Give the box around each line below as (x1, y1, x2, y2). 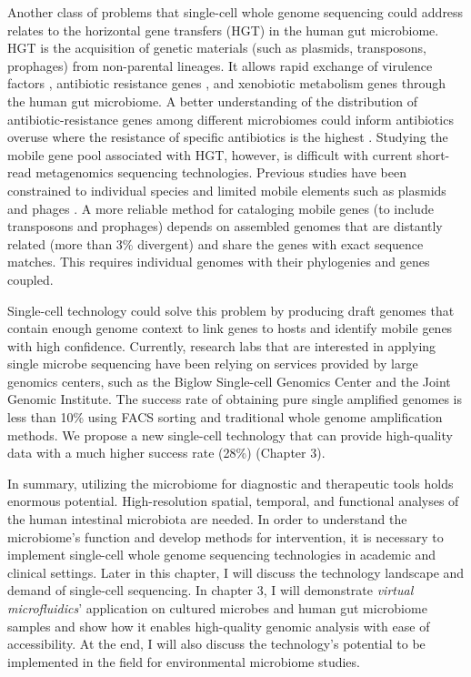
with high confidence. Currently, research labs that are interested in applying (7, 336, 436, 355)
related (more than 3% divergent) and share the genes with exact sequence (7, 234, 424, 253)
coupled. (7, 269, 54, 288)
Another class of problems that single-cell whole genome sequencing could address (7, 3, 464, 21)
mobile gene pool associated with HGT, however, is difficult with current (7, 145, 413, 164)
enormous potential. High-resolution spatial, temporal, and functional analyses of (7, 491, 459, 510)
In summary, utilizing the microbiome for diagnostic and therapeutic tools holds (7, 473, 454, 492)
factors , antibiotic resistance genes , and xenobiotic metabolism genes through (7, 74, 446, 93)
